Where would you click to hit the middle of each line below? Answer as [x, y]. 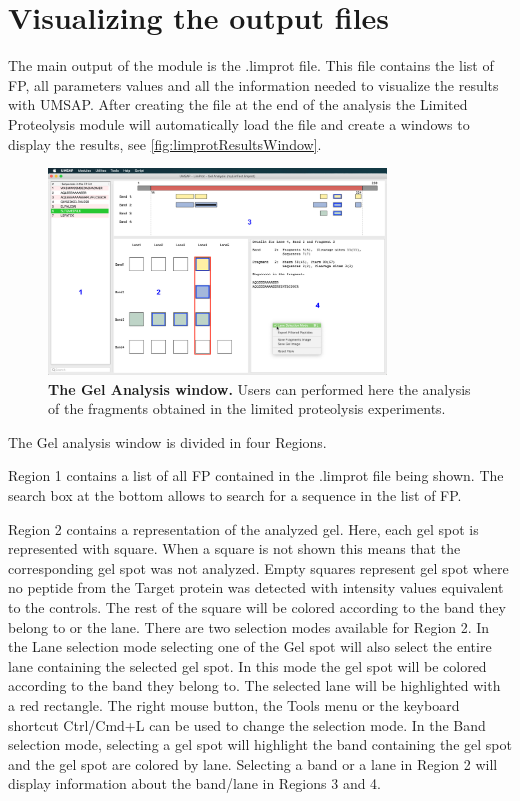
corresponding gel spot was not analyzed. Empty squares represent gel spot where [258, 567]
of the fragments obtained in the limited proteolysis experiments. [247, 408]
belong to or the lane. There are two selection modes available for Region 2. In [249, 626]
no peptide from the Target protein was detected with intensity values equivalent [256, 587]
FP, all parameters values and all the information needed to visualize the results [253, 84]
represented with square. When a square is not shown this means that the [234, 548]
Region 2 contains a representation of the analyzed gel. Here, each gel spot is [243, 528]
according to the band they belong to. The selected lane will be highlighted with [254, 685]
